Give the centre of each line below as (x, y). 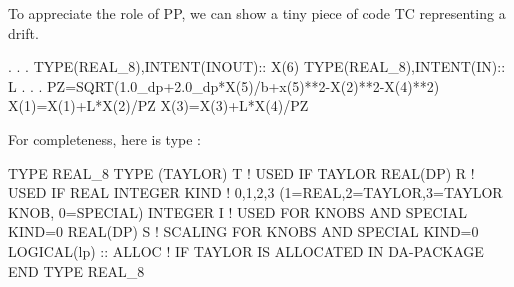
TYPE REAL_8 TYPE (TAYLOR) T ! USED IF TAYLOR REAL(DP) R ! (241, 172)
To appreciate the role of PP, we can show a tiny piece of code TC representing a (257, 13)
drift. (23, 32)
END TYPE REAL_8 (76, 270)
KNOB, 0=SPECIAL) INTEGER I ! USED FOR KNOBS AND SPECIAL (238, 211)
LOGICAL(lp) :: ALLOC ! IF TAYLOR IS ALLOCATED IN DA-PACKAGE (246, 250)
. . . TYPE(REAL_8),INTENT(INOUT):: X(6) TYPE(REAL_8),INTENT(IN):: (257, 66)
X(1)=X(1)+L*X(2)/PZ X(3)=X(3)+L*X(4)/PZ (158, 105)
